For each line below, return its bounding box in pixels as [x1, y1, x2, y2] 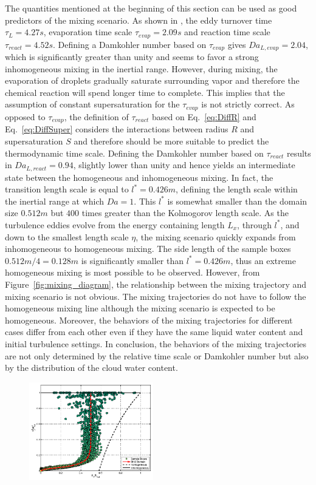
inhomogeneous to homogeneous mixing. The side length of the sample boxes [5, 242, 291, 255]
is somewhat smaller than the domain [167, 194, 307, 207]
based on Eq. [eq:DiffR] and [152, 110, 256, 123]
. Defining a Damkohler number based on [53, 38, 207, 50]
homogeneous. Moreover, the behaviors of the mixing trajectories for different [5, 313, 293, 326]
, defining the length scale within [176, 183, 298, 195]
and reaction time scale [184, 25, 270, 38]
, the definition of [64, 110, 129, 123]
